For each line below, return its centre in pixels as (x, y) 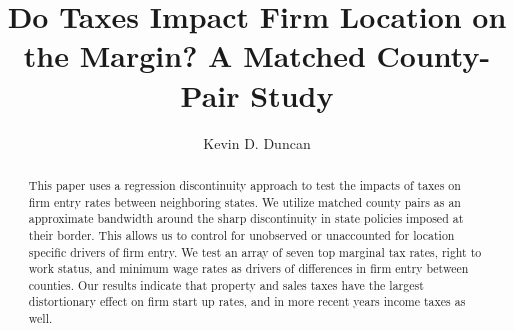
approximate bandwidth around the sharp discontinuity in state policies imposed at (246, 218)
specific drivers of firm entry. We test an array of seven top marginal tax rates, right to (255, 251)
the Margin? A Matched (194, 55)
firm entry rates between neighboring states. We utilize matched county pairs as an (244, 201)
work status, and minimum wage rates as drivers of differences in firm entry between (248, 268)
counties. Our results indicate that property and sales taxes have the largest (226, 284)
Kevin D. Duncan (257, 142)
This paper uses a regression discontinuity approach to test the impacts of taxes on (244, 184)
